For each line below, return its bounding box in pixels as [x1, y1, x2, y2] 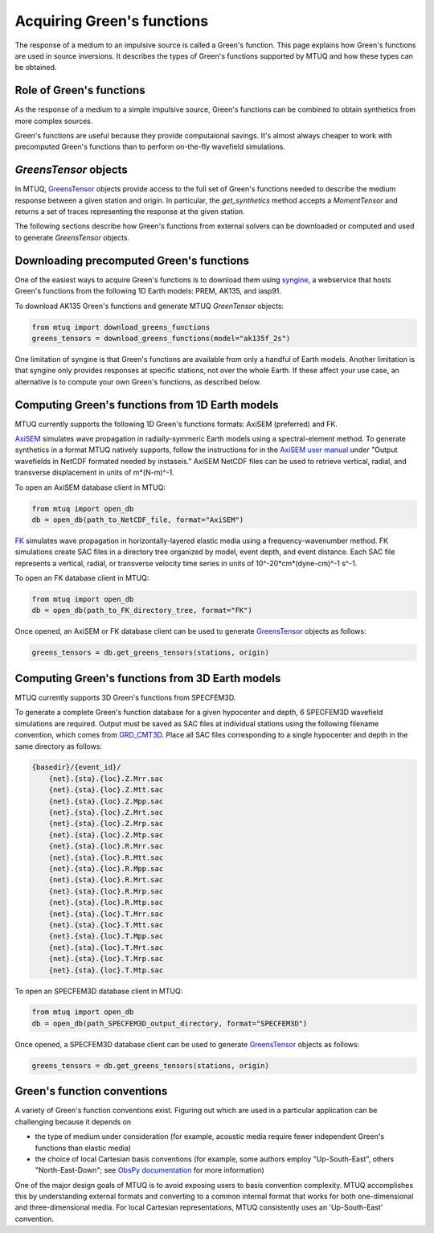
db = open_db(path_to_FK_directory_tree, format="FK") [31, 606, 252, 615]
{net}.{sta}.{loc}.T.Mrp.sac [48, 954, 164, 964]
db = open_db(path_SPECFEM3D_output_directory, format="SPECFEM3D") [31, 1018, 308, 1028]
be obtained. [14, 63, 57, 72]
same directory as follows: [14, 741, 103, 751]
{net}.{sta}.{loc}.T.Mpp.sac [48, 931, 164, 941]
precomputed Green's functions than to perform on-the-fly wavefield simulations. [14, 142, 285, 152]
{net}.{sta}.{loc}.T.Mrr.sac [48, 909, 164, 919]
